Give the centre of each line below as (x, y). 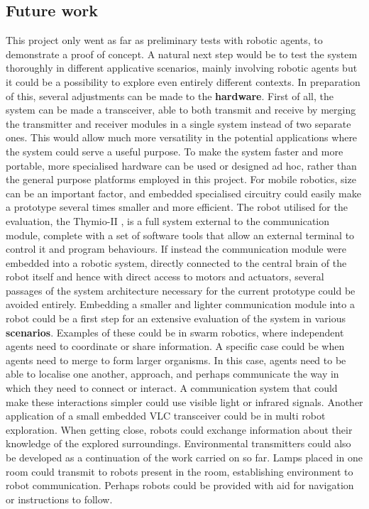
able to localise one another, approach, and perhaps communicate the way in (172, 374)
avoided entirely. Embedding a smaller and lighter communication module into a (180, 304)
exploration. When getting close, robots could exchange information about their (179, 429)
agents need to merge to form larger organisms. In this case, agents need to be (176, 360)
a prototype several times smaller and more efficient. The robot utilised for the (177, 207)
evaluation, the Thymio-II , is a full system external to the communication (168, 220)
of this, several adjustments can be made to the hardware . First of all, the (170, 95)
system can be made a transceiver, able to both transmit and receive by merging (181, 110)
